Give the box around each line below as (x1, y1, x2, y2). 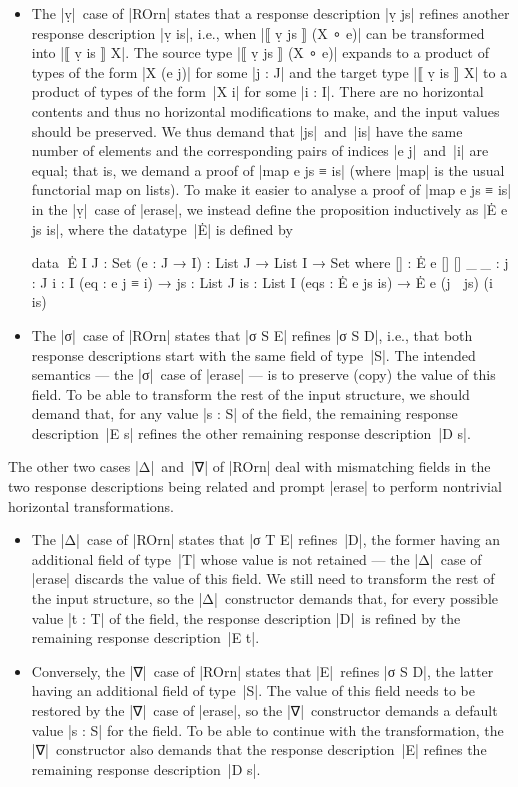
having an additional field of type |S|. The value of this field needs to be (31, 680, 475, 701)
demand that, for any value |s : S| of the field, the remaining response (31, 403, 458, 424)
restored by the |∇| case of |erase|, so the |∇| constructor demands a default (31, 700, 498, 720)
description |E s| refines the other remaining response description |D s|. (31, 422, 471, 443)
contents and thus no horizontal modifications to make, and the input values (31, 100, 500, 121)
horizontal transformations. (8, 495, 174, 516)
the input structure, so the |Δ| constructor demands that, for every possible (31, 588, 499, 609)
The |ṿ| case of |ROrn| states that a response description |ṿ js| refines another (31, 3, 510, 23)
